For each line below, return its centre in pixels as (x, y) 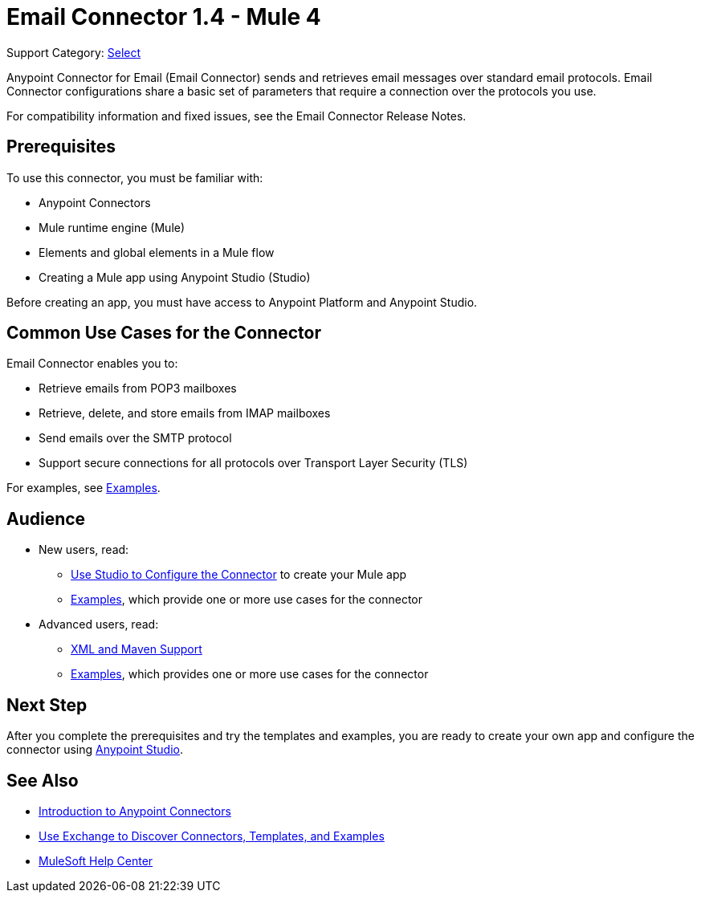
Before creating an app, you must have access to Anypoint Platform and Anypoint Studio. (242, 302)
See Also (43, 780)
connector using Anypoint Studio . (95, 750)
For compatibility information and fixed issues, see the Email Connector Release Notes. (236, 116)
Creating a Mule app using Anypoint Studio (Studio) (175, 277)
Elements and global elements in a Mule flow (157, 252)
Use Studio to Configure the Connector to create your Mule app (239, 575)
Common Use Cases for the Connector (164, 333)
